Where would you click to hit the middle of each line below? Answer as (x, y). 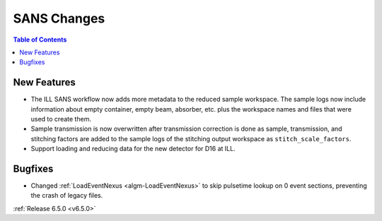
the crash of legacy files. (67, 196)
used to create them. (61, 119)
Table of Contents (40, 40)
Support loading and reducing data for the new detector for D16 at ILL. (133, 149)
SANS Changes (59, 18)
